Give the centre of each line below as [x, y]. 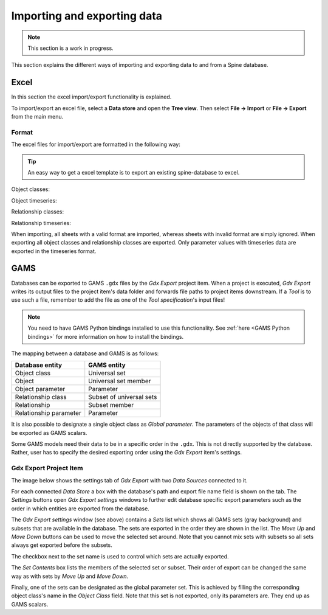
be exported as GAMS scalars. [49, 433]
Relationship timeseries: [41, 223]
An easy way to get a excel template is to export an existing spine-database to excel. [134, 172]
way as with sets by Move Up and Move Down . [70, 576]
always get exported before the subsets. [62, 545]
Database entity [39, 365]
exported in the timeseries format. [54, 251]
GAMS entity [107, 365]
